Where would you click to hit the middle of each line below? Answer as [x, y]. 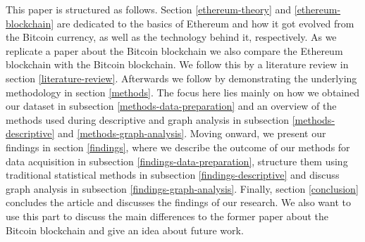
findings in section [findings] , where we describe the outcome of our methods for [178, 147]
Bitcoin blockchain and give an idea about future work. [125, 230]
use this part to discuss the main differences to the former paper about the [167, 216]
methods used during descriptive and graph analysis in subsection [148, 119]
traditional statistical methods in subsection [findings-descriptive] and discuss [173, 175]
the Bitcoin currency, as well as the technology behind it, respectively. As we [171, 37]
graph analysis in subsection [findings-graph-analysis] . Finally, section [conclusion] [182, 188]
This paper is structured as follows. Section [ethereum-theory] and [149, 9]
